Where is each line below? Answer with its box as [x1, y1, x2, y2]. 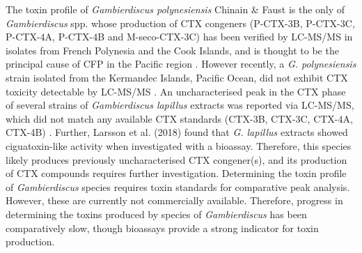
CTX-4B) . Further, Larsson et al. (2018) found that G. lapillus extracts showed [6, 125, 348, 139]
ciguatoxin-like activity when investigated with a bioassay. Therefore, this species [6, 138, 352, 153]
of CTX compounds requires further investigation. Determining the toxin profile [6, 166, 347, 181]
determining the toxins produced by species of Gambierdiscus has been [6, 206, 307, 221]
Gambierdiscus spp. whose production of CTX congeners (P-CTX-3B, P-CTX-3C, [6, 15, 355, 30]
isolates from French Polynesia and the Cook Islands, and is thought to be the [6, 43, 339, 57]
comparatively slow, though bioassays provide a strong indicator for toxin [6, 220, 319, 235]
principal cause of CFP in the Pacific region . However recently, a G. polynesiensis [6, 56, 356, 71]
